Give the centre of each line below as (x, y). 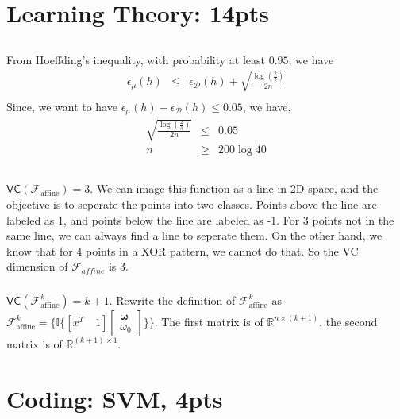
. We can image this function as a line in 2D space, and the (234, 188)
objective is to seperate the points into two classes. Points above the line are (192, 204)
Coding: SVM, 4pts (115, 398)
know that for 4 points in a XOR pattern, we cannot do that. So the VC (183, 250)
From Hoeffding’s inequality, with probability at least (136, 59)
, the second (348, 321)
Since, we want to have (62, 106)
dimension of (37, 266)
